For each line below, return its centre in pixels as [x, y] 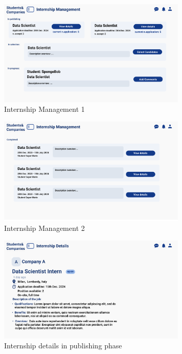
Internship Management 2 [45, 228]
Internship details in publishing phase [63, 346]
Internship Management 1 [45, 109]
